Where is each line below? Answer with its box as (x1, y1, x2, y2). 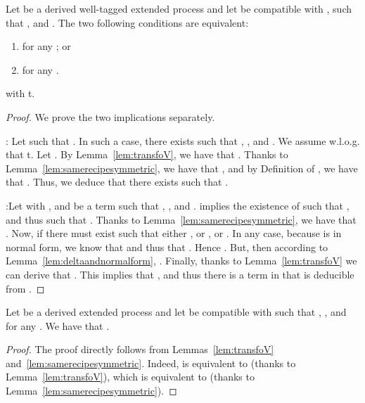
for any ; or (22, 39, 71, 53)
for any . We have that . (6, 318, 110, 333)
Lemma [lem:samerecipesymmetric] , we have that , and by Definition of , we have (6, 160, 358, 175)
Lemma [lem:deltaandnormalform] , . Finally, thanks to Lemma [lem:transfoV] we (6, 253, 357, 268)
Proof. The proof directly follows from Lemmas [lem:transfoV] (6, 342, 274, 357)
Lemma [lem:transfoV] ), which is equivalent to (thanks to (6, 369, 255, 384)
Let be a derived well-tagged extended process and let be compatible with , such (6, 1, 352, 15)
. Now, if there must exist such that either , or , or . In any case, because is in (6, 226, 342, 241)
